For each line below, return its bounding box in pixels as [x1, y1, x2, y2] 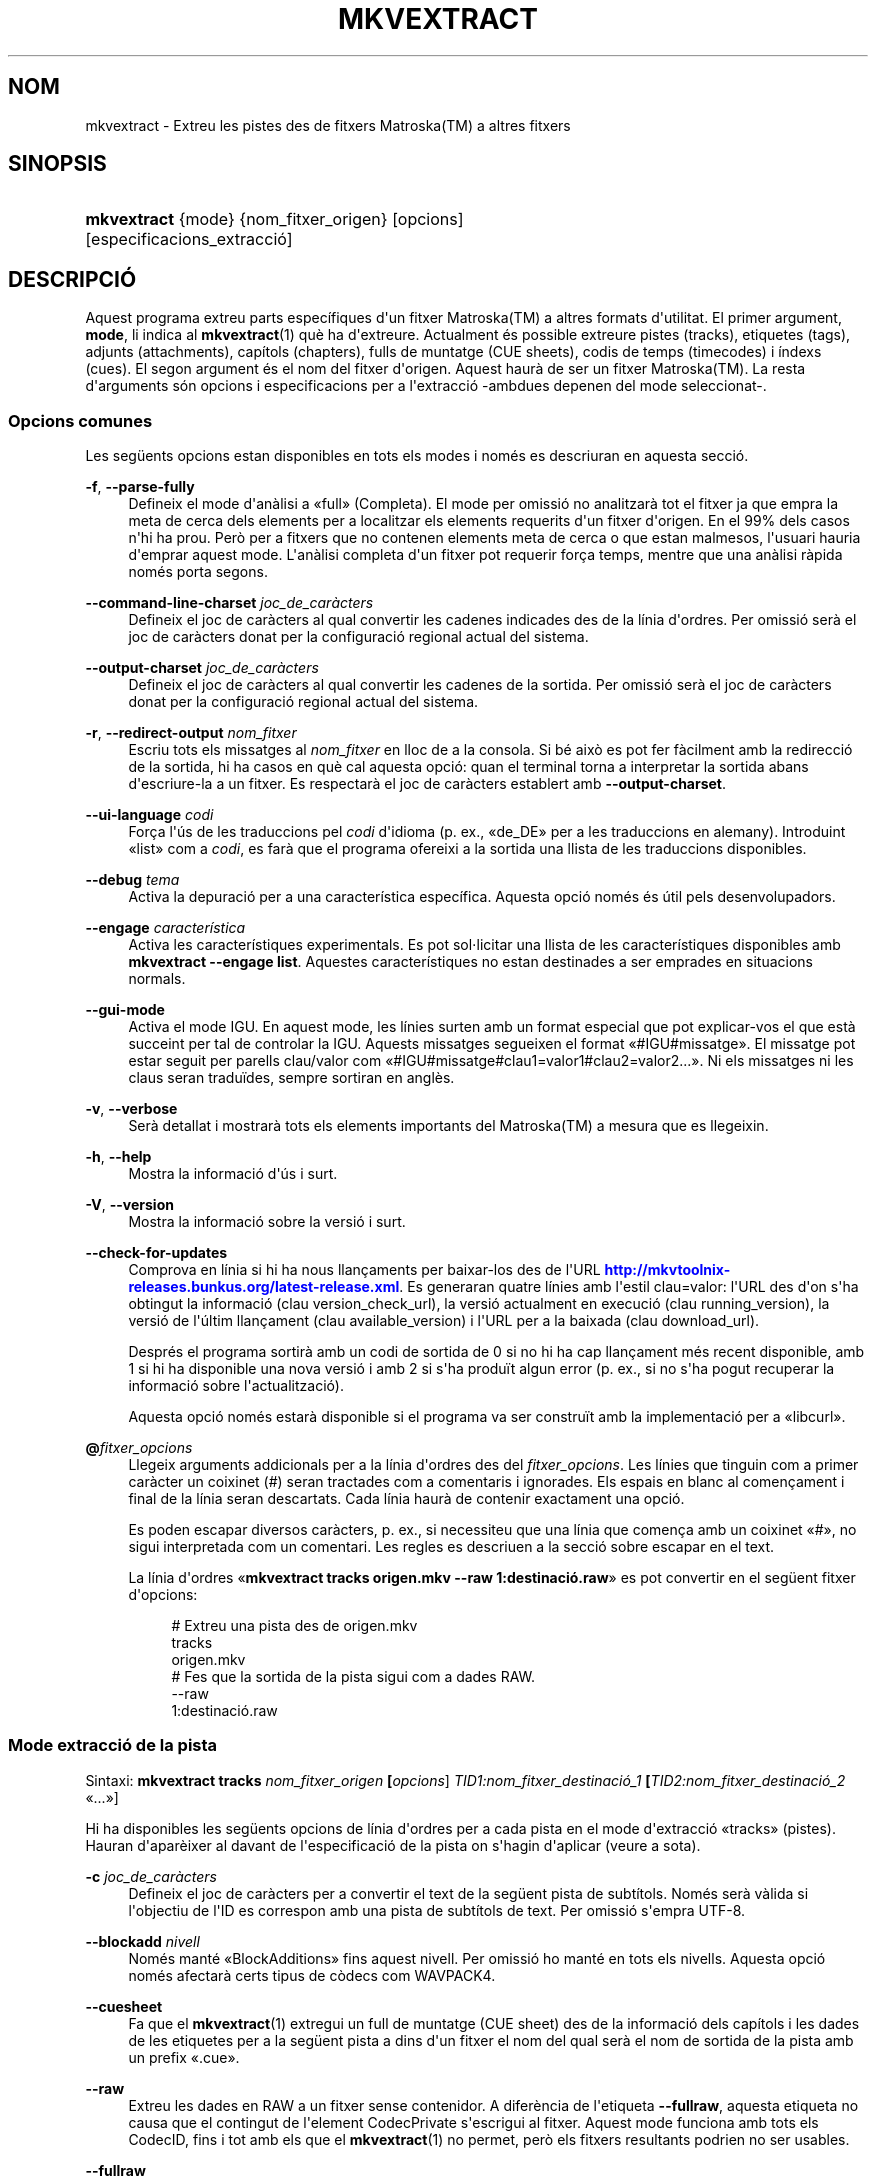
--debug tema [85, 871, 180, 889]
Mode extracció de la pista [8, 1735, 218, 1756]
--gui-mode [85, 1001, 165, 1019]
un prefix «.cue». [128, 2048, 240, 2066]
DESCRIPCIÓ [8, 266, 137, 292]
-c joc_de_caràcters [85, 1867, 217, 1885]
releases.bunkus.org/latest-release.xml [128, 1278, 400, 1296]
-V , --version [85, 1196, 174, 1214]
